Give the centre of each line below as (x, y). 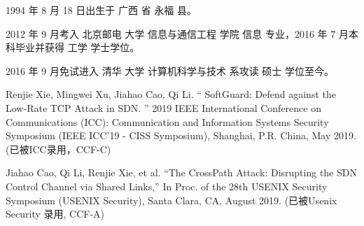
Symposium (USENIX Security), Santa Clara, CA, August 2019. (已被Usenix (171, 200)
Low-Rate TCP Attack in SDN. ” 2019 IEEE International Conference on (163, 107)
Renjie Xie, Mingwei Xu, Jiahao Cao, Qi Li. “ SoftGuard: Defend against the (171, 94)
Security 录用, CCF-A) (55, 214)
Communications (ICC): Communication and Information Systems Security (167, 121)
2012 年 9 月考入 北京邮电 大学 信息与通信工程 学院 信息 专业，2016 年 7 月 (177, 33)
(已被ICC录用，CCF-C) (58, 149)
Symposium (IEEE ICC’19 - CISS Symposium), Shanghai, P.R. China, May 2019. (181, 135)
